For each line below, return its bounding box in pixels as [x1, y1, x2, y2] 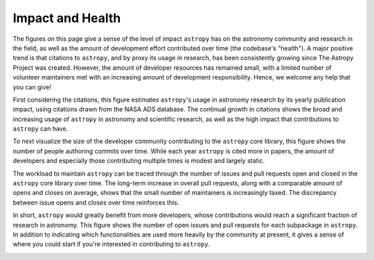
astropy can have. [12, 124, 69, 133]
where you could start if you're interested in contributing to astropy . [12, 240, 211, 248]
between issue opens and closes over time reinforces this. [12, 198, 179, 207]
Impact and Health [12, 10, 121, 26]
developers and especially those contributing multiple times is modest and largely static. [12, 156, 265, 165]
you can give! [12, 83, 52, 91]
